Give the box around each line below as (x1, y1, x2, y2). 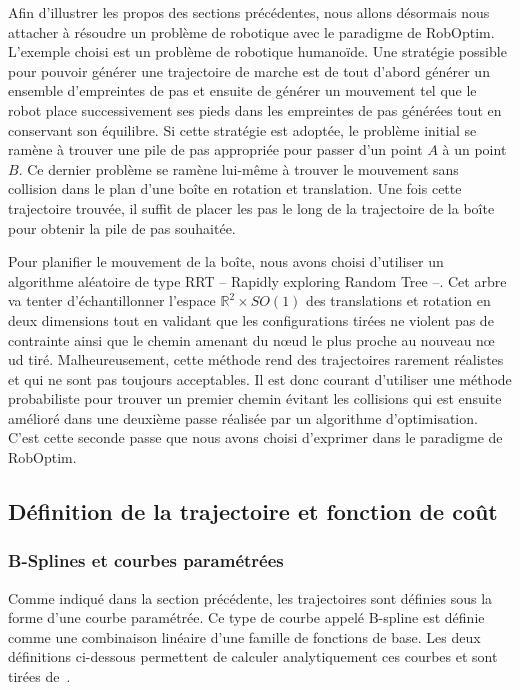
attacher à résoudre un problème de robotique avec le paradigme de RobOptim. (8, 21, 495, 42)
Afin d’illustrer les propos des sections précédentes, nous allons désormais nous (8, 2, 490, 22)
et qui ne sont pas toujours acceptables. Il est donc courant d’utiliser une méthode (8, 368, 512, 389)
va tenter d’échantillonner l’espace (8, 290, 216, 311)
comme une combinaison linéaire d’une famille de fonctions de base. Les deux (8, 626, 481, 647)
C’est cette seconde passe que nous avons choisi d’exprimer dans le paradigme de (8, 427, 503, 448)
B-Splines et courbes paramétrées (8, 548, 284, 573)
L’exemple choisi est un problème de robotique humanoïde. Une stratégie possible (8, 41, 507, 62)
